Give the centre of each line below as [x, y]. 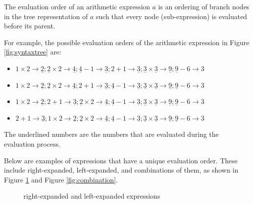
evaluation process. [32, 143]
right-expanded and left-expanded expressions [92, 196]
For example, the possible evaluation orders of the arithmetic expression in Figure [127, 42]
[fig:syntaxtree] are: [33, 52]
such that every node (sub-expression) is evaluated [172, 16]
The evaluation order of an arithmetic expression [77, 6]
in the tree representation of [46, 16]
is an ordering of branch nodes [204, 6]
